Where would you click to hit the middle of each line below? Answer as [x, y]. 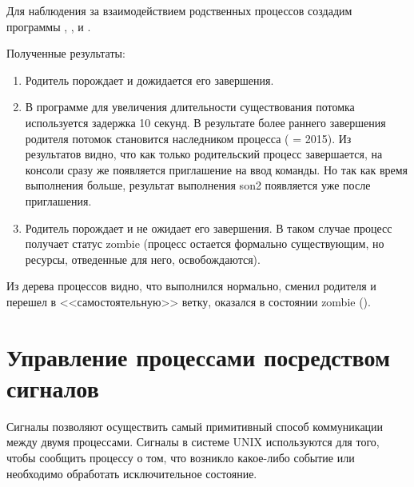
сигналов [53, 387]
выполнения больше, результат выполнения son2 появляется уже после [198, 185]
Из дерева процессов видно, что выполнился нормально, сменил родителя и [191, 286]
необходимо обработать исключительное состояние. [132, 473]
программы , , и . [49, 26]
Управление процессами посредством [199, 356]
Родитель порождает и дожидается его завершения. [149, 80]
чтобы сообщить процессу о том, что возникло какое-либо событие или [181, 457]
